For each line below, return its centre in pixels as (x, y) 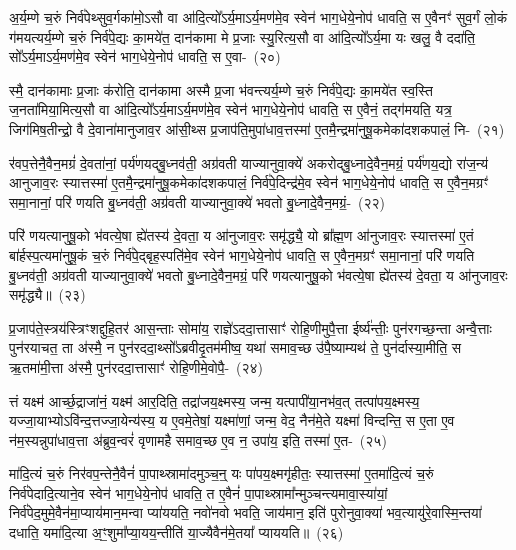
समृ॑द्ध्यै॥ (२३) (47, 294)
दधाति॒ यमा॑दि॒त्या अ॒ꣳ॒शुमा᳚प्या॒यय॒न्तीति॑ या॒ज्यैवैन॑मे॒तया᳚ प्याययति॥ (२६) (176, 532)
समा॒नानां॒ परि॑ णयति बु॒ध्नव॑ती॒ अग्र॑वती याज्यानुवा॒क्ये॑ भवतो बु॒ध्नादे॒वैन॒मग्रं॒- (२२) (197, 201)
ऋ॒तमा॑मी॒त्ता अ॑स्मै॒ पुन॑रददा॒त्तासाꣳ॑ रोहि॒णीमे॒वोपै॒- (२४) (136, 366)
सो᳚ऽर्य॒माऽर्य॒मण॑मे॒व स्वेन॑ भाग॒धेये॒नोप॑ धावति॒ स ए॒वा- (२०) (145, 56)
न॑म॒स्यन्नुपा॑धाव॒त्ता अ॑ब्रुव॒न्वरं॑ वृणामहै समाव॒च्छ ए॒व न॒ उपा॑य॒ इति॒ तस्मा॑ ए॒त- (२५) (198, 439)
